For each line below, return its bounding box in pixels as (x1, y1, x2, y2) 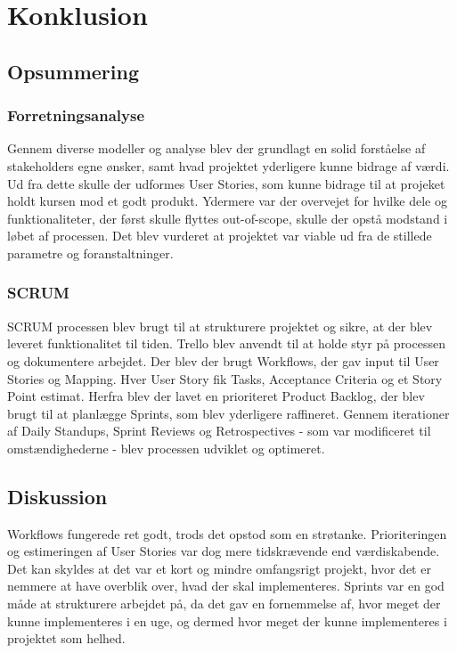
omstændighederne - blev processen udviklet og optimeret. (7, 438, 325, 457)
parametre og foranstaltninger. (7, 243, 174, 262)
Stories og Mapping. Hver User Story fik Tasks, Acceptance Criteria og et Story (7, 369, 443, 388)
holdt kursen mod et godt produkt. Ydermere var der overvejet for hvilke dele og (7, 192, 447, 210)
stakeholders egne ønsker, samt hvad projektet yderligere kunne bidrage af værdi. (7, 156, 450, 175)
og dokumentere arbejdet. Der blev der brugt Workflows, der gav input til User (7, 351, 439, 370)
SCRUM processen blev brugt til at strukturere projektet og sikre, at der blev (7, 316, 433, 335)
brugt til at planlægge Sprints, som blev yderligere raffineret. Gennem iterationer (7, 404, 450, 422)
